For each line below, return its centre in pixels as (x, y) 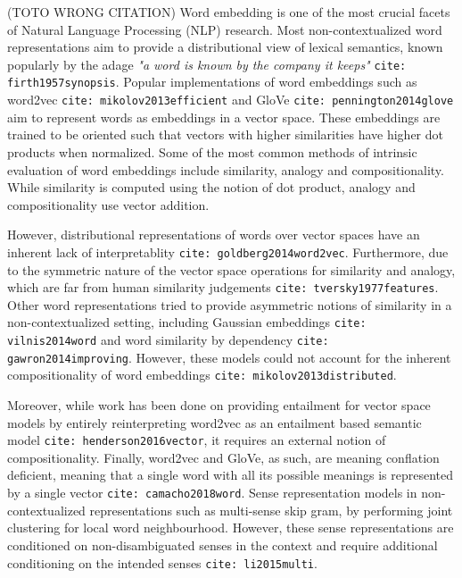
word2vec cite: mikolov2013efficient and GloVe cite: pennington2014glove (231, 100)
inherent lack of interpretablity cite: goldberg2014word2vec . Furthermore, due (228, 251)
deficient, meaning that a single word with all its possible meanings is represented (230, 475)
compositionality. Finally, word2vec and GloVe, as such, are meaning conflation (223, 457)
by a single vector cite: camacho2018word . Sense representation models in (212, 493)
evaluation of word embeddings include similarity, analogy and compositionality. (226, 169)
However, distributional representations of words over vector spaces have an (214, 235)
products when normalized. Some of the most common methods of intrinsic (212, 151)
